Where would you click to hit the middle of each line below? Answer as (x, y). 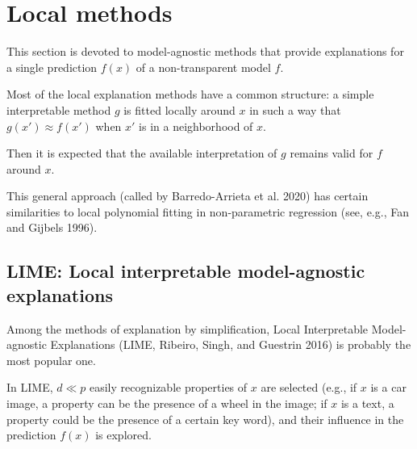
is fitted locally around (179, 109)
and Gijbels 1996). (52, 227)
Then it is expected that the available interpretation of (142, 153)
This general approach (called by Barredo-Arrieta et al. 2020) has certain (188, 196)
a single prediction (52, 67)
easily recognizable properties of (168, 387)
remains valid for (332, 153)
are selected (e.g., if (309, 387)
